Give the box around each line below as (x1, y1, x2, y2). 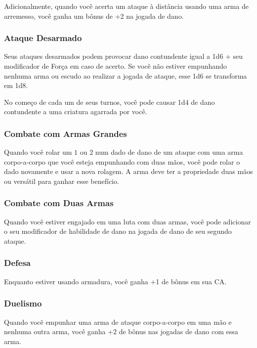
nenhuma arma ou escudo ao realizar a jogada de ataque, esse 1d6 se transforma (4, 70, 247, 81)
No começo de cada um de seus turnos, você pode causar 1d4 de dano (4, 96, 215, 107)
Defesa (4, 257, 31, 269)
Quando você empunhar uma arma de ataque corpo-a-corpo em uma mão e (4, 316, 232, 327)
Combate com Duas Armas (4, 197, 114, 209)
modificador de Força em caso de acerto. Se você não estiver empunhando (4, 61, 227, 71)
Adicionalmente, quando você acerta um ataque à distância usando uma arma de (4, 1, 249, 11)
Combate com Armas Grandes (4, 127, 127, 139)
